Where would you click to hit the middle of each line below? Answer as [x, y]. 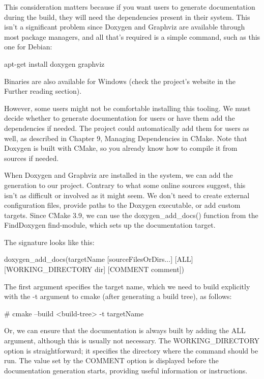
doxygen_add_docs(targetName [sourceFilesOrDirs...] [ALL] [99, 259]
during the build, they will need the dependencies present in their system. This [127, 17]
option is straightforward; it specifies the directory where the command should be [131, 350]
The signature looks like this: [49, 242]
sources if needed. [32, 158]
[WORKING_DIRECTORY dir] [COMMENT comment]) [94, 269]
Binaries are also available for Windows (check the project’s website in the [120, 81]
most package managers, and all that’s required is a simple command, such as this [132, 36]
